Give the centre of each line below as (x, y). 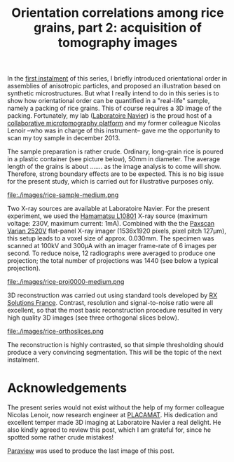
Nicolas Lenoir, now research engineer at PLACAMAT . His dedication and (113, 415)
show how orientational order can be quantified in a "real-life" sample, (109, 101)
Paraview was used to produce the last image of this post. (91, 451)
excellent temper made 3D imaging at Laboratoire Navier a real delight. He (114, 423)
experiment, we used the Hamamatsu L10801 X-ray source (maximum (108, 216)
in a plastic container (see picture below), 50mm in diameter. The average (114, 159)
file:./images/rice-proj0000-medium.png (66, 282)
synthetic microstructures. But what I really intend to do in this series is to (113, 93)
